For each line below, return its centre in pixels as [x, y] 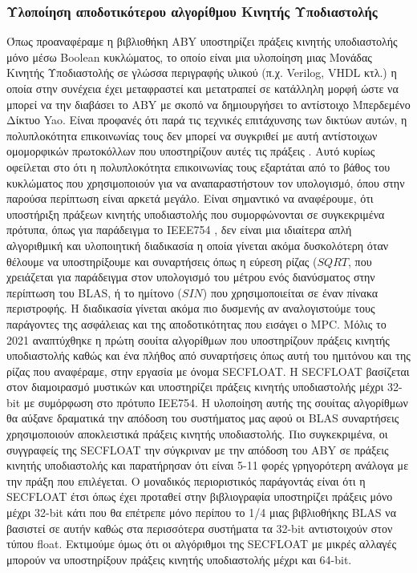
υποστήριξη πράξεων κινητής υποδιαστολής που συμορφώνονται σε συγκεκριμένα [196, 214]
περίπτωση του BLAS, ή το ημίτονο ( [94, 292]
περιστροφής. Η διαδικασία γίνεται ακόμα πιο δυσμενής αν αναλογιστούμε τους [191, 308]
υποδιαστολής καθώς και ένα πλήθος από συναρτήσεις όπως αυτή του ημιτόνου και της [208, 355]
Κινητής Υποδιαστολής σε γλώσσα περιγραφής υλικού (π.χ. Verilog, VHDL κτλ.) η [202, 73]
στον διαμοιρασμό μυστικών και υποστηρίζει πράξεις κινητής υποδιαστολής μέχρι [195, 387]
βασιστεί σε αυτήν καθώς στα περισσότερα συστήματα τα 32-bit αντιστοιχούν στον [200, 528]
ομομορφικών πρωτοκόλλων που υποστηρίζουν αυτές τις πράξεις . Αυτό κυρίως [191, 151]
